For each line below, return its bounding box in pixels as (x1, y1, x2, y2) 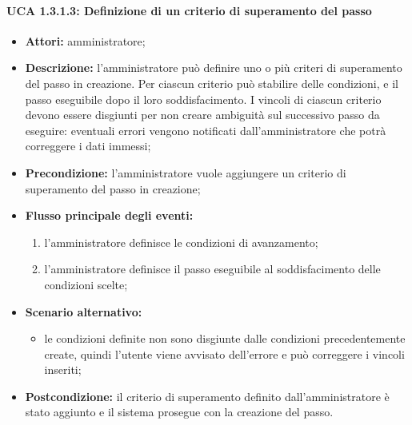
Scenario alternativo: (25, 303, 142, 320)
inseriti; (44, 361, 82, 378)
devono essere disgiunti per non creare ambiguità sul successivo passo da (25, 106, 380, 123)
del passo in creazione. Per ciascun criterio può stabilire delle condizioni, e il (25, 74, 398, 91)
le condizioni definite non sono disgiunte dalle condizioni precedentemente (44, 330, 406, 347)
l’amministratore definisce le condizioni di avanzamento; (44, 233, 318, 250)
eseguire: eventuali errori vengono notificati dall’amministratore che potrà (25, 121, 386, 138)
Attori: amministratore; (25, 32, 146, 49)
